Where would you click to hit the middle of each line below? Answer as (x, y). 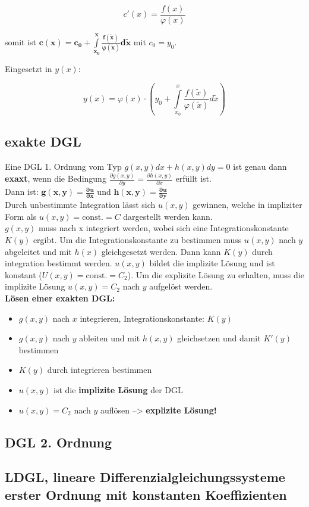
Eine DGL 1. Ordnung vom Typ (63, 167)
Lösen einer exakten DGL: (60, 298)
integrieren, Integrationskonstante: (142, 318)
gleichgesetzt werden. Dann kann (161, 251)
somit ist (21, 41)
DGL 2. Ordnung (59, 442)
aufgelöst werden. (181, 286)
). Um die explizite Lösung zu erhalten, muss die (216, 274)
